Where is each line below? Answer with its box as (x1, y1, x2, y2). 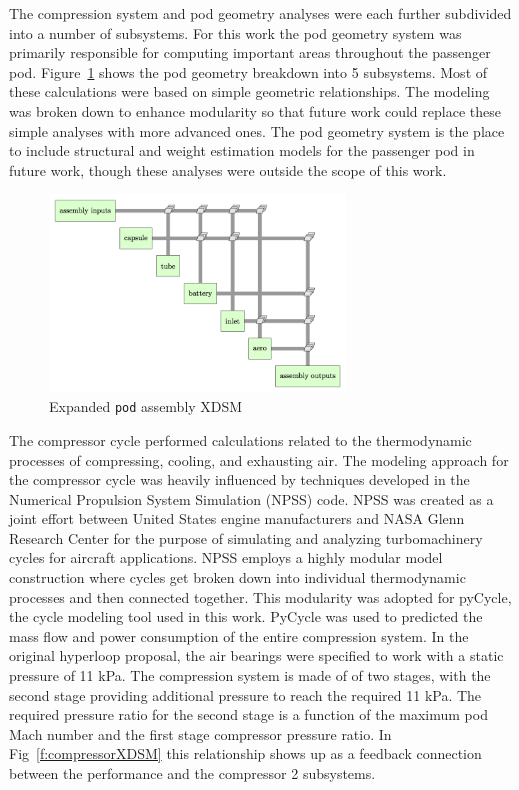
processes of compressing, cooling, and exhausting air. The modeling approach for (9, 449, 509, 470)
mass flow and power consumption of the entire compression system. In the (9, 625, 469, 646)
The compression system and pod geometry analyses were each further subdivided (9, 3, 512, 23)
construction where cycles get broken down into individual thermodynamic (9, 567, 466, 588)
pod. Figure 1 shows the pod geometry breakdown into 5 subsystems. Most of (9, 61, 488, 82)
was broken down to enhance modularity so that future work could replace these (9, 100, 501, 121)
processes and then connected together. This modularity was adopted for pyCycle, (9, 586, 512, 607)
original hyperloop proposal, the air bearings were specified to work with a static (9, 645, 504, 666)
